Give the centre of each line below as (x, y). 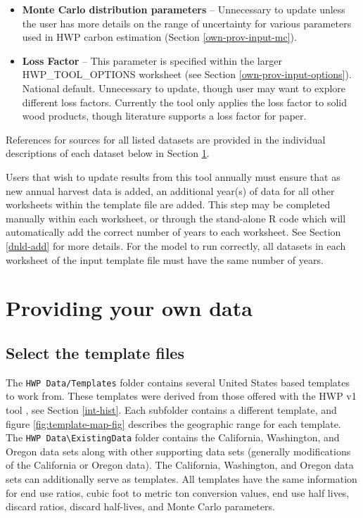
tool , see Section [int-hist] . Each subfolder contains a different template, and (171, 409)
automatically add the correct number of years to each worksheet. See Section (173, 232)
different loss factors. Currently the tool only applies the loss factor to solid (184, 102)
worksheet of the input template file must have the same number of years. (165, 259)
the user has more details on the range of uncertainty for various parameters (187, 23)
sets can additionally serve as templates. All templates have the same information (181, 478)
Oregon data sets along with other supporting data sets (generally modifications (178, 451)
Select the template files (95, 352)
